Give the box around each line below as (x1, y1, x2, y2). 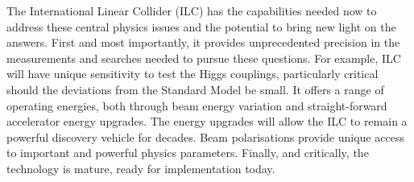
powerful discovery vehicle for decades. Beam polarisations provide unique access (6, 128, 404, 145)
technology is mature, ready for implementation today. (6, 159, 275, 176)
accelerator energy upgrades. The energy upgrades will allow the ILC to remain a (6, 113, 408, 130)
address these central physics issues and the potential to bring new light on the (6, 18, 396, 35)
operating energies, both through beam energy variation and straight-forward (6, 97, 387, 114)
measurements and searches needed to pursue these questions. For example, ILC (6, 49, 401, 66)
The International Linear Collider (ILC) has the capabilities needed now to (6, 2, 377, 19)
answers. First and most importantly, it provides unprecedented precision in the (6, 34, 400, 51)
